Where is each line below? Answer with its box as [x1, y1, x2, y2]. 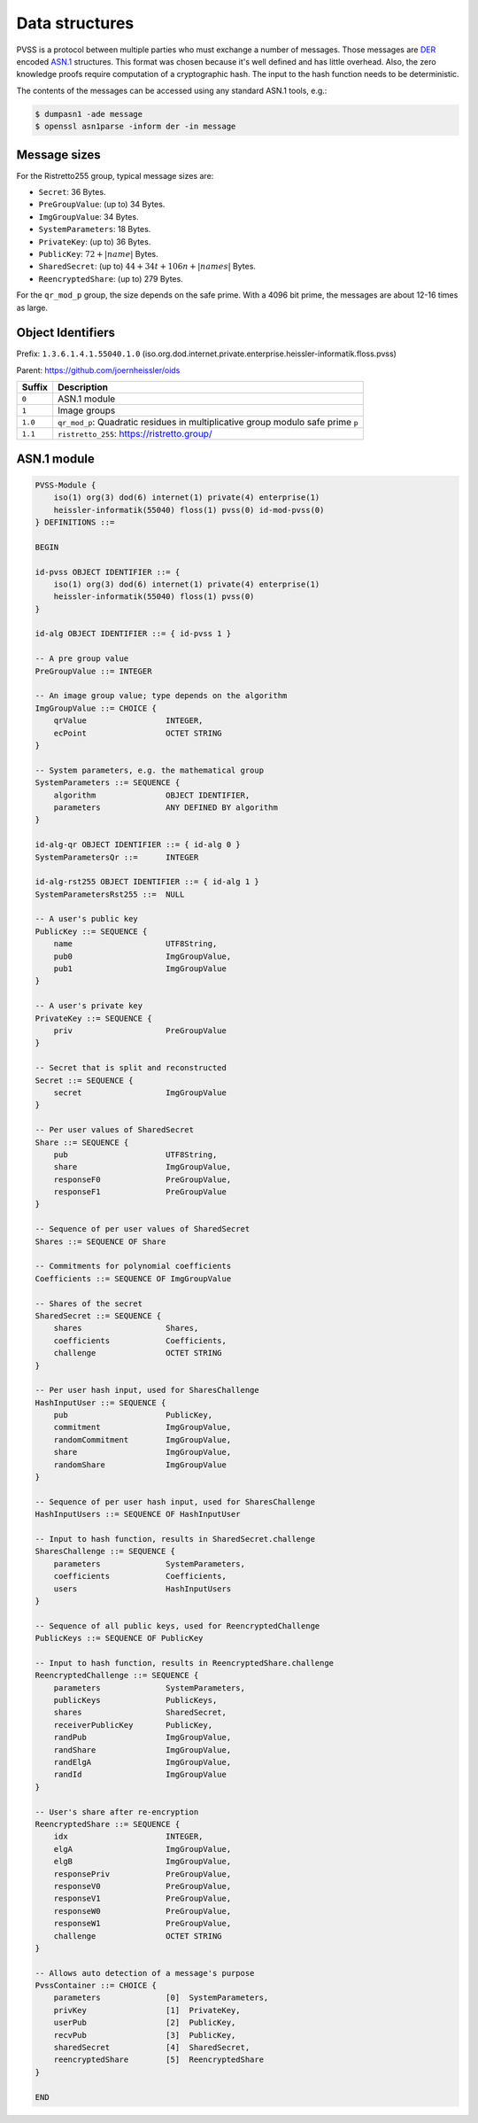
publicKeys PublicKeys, [53, 1695, 218, 1706]
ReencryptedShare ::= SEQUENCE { [35, 1819, 181, 1829]
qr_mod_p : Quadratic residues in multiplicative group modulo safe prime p [58, 416, 358, 429]
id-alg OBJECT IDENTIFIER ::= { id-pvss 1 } [35, 629, 232, 639]
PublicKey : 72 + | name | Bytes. [38, 248, 158, 259]
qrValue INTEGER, [53, 716, 204, 726]
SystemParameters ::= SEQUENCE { [35, 778, 181, 788]
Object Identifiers [16, 325, 115, 340]
